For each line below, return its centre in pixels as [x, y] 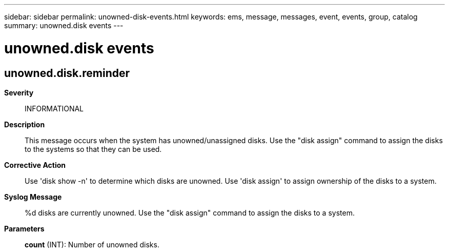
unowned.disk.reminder [67, 73]
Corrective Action [35, 165]
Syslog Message [33, 197]
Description [25, 124]
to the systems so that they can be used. [93, 149]
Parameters [24, 228]
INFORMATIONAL [54, 108]
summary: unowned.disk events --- [64, 25]
